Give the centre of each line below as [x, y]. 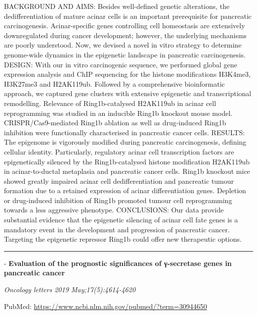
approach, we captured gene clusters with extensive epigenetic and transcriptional [128, 93]
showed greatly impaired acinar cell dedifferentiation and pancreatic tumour [119, 181]
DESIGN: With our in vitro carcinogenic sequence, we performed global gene [121, 64]
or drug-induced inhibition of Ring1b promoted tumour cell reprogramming [118, 200]
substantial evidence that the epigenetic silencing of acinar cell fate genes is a [121, 220]
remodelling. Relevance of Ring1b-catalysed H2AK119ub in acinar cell [110, 103]
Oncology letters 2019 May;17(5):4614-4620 [70, 289]
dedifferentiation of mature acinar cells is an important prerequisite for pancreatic [128, 16]
